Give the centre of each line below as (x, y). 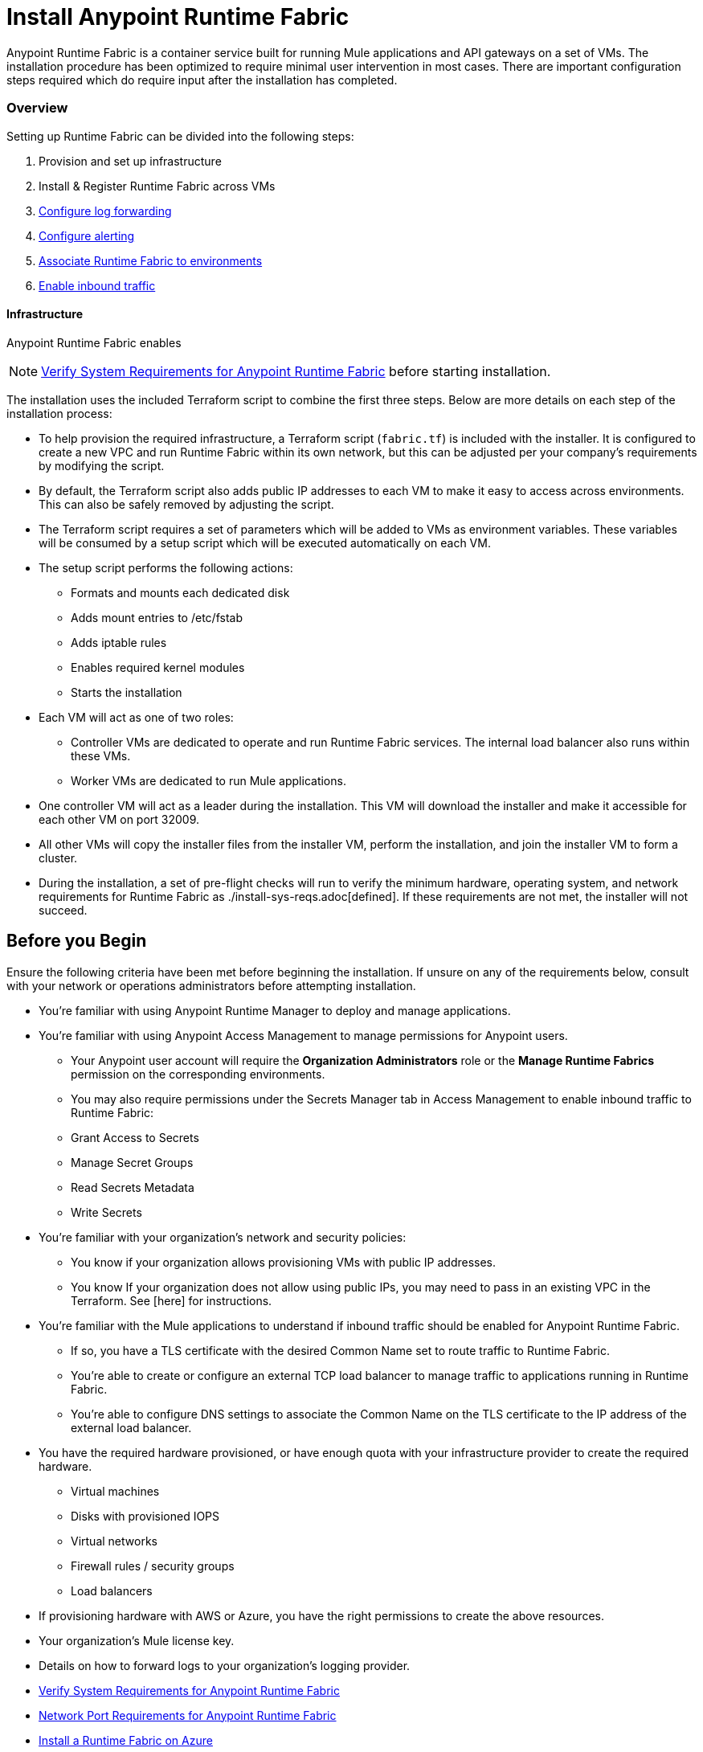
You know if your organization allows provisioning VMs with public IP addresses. (284, 1262)
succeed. (63, 910)
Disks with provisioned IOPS (145, 1516)
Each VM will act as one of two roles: (136, 717)
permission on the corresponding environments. (198, 1074)
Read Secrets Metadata (133, 1187)
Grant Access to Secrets (135, 1137)
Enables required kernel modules (158, 667)
